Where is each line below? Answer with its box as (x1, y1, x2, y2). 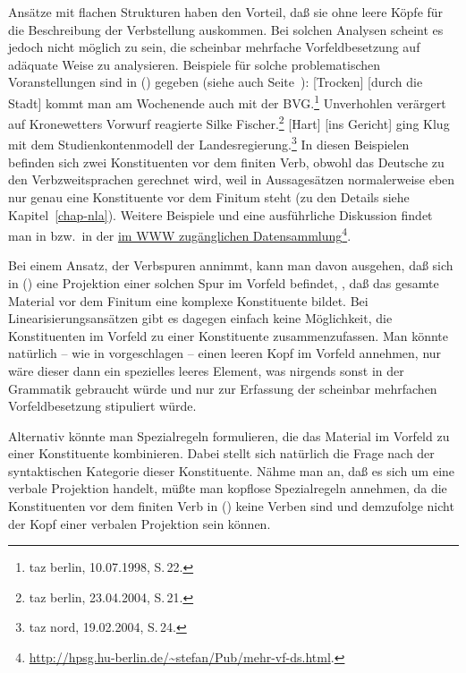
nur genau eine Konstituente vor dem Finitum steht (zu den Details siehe (8, 187, 410, 206)
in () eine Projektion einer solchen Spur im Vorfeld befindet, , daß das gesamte (8, 273, 439, 292)
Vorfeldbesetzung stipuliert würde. (8, 396, 197, 415)
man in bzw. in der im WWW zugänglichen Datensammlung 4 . (8, 224, 352, 244)
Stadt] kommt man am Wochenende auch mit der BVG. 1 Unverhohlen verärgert (8, 90, 446, 112)
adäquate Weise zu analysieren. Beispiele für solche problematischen (8, 55, 381, 73)
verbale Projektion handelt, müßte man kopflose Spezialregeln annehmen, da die (8, 479, 447, 498)
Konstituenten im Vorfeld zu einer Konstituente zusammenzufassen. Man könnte (8, 326, 449, 345)
